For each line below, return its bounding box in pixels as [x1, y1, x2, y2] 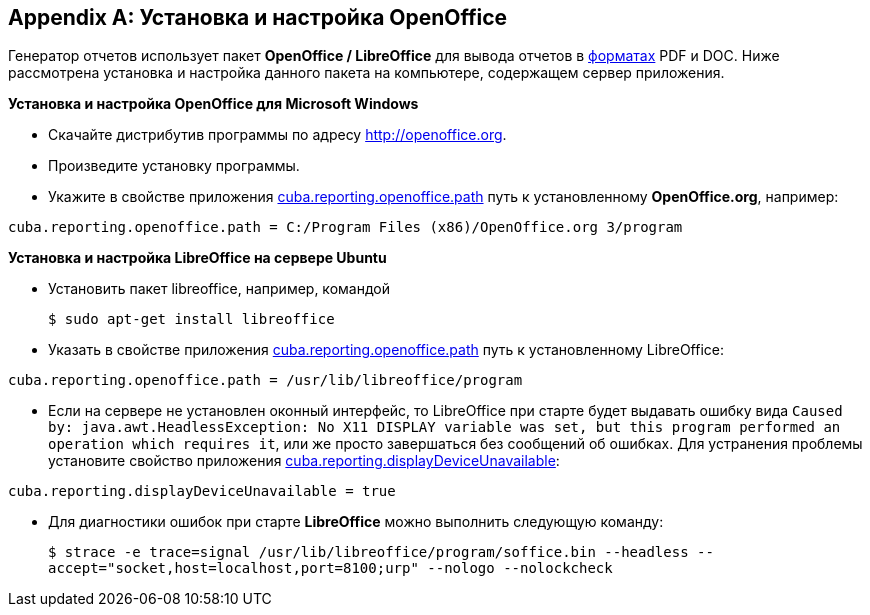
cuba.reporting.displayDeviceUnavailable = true [8, 483, 396, 500]
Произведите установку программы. [48, 157, 300, 175]
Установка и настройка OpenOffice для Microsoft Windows [8, 95, 419, 113]
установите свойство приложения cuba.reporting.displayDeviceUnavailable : [48, 452, 560, 470]
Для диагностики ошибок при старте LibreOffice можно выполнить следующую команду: [48, 513, 664, 531]
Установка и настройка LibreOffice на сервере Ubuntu [8, 249, 387, 267]
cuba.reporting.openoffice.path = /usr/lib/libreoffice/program [8, 372, 523, 389]
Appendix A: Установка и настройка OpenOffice [8, 5, 508, 30]
